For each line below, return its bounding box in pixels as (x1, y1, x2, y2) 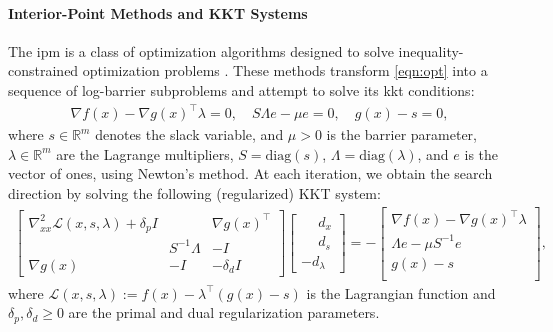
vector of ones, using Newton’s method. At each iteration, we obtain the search (8, 163, 493, 184)
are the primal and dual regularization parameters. (68, 302, 380, 323)
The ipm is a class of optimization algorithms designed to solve (8, 40, 394, 61)
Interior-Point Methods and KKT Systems (8, 2, 308, 23)
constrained (8, 60, 79, 81)
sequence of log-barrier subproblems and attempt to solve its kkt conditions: (8, 79, 475, 100)
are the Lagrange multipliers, (56, 143, 234, 164)
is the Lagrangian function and (306, 282, 496, 303)
